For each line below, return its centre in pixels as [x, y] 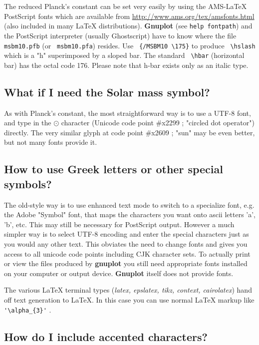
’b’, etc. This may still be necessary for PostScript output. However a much [119, 224]
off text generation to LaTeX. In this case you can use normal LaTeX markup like [129, 299]
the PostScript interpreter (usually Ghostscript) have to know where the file [120, 35]
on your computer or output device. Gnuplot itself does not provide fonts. [119, 273]
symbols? [28, 183]
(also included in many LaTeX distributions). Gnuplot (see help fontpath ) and [128, 26]
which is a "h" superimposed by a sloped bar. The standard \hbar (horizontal [124, 55]
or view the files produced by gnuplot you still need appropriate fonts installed [126, 263]
